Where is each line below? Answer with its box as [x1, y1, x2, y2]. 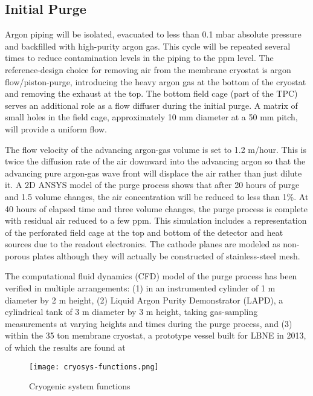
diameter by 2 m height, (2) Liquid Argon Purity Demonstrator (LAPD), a [5, 293, 283, 306]
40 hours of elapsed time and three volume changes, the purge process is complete [5, 202, 308, 215]
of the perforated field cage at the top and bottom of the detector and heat [5, 226, 283, 238]
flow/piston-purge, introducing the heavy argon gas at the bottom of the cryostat [5, 75, 306, 88]
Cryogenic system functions [29, 380, 131, 392]
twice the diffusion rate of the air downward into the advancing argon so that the [5, 155, 306, 167]
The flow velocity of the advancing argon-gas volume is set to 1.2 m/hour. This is [5, 143, 306, 155]
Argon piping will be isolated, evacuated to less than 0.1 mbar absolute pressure [5, 28, 302, 41]
